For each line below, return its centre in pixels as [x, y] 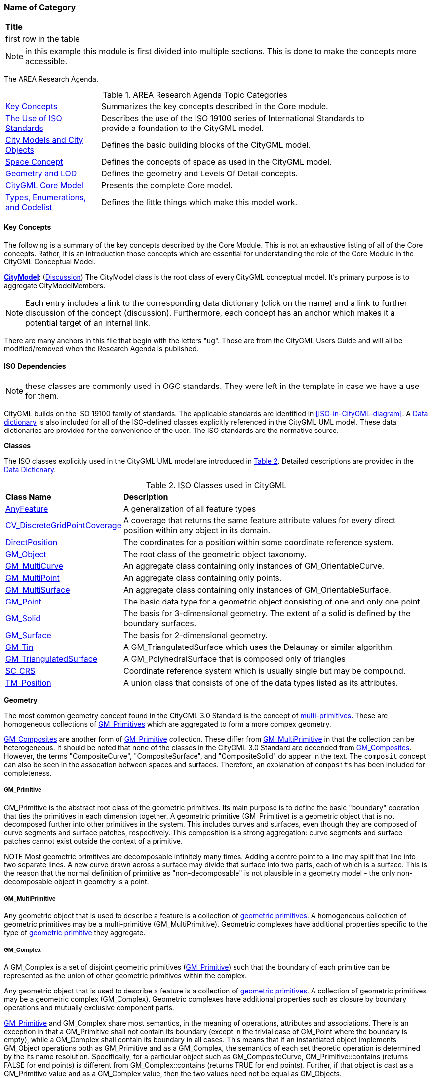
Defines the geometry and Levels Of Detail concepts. [200, 174]
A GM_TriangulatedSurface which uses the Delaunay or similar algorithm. [259, 647]
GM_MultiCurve [34, 566]
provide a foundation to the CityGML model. [183, 128]
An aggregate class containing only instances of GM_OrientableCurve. [254, 566]
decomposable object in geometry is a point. [77, 881]
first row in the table [43, 39]
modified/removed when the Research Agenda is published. [101, 348]
